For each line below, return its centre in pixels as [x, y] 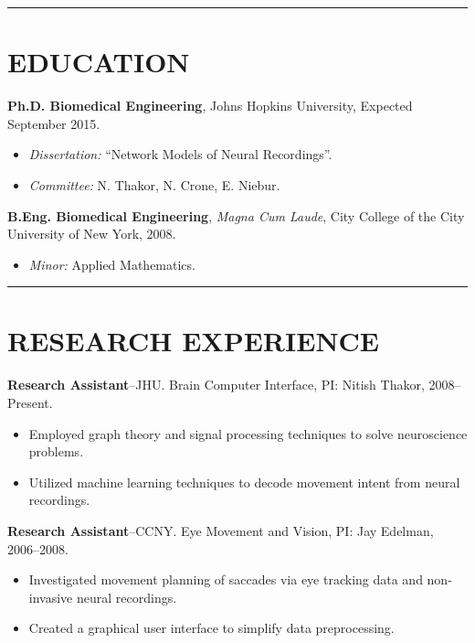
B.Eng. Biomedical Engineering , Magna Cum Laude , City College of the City [236, 215]
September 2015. [54, 123]
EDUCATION [99, 62]
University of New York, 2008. [92, 234]
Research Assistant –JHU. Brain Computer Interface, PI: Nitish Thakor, [216, 385]
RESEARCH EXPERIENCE [194, 341]
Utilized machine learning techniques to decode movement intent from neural [244, 482]
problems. [56, 451]
